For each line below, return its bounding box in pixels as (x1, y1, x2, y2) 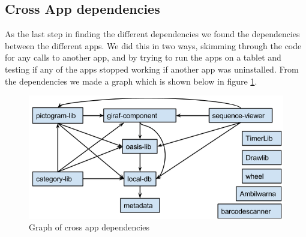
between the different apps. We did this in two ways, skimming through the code (5, 39, 302, 52)
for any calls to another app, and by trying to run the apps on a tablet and (5, 51, 281, 64)
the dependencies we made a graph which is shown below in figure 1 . (5, 74, 257, 87)
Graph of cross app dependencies (29, 221, 150, 233)
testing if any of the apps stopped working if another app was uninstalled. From (5, 62, 299, 75)
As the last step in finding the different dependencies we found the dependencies (5, 28, 300, 40)
